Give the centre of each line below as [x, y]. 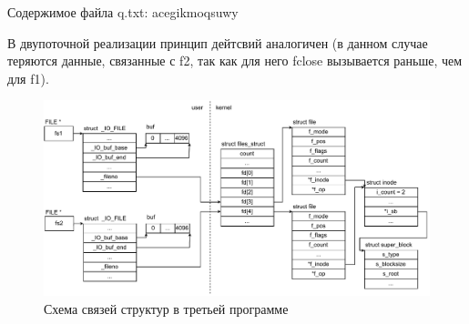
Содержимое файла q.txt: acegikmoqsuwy [123, 12]
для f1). [28, 78]
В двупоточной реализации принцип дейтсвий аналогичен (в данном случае [218, 42]
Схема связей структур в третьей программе [166, 308]
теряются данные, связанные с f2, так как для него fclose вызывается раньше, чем [235, 61]
